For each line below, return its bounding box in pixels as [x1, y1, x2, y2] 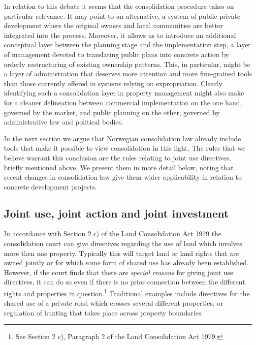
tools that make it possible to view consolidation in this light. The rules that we [4, 143, 246, 153]
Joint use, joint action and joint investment [4, 205, 229, 220]
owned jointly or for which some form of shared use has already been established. [4, 257, 249, 268]
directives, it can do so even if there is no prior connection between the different [4, 277, 245, 287]
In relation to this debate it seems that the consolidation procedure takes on [4, 1, 234, 11]
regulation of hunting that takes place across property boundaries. [4, 307, 203, 317]
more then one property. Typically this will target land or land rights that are [4, 248, 239, 258]
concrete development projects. [4, 181, 97, 191]
